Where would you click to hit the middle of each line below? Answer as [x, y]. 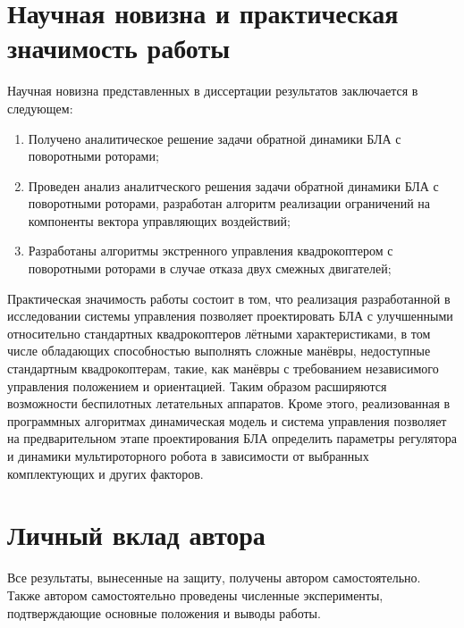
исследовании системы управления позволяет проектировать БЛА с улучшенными [230, 316]
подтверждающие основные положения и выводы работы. [164, 612]
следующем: [40, 108]
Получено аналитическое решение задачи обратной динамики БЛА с [215, 138]
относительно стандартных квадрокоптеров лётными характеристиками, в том [219, 333]
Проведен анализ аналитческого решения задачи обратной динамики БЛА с [233, 185]
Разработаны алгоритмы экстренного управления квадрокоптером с [211, 251]
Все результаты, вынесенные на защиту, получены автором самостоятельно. [214, 578]
